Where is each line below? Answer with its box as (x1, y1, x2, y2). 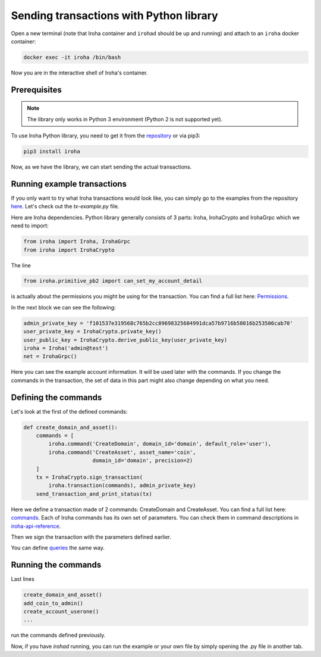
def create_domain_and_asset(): (23, 424, 118, 431)
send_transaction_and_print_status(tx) (36, 490, 153, 497)
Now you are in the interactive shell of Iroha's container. (11, 69, 148, 76)
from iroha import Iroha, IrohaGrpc (23, 238, 131, 245)
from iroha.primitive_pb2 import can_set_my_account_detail (23, 277, 203, 284)
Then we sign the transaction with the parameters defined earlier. (11, 533, 172, 540)
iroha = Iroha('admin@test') (23, 345, 109, 352)
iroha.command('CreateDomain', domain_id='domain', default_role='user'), (48, 440, 272, 448)
